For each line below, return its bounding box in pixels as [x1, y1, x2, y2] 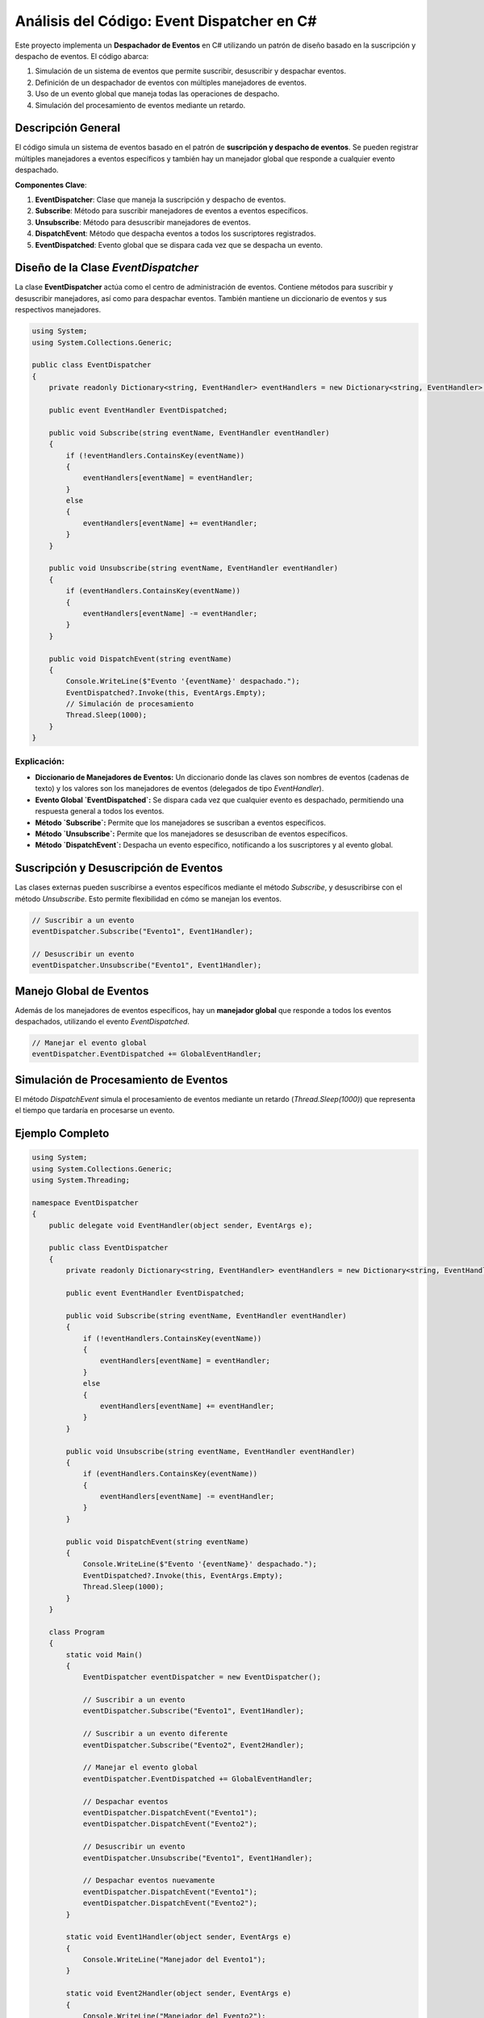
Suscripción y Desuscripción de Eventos [15, 861, 223, 875]
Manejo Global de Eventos [15, 984, 149, 998]
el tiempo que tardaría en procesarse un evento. [15, 1106, 175, 1116]
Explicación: [15, 756, 65, 767]
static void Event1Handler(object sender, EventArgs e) [65, 1932, 292, 1941]
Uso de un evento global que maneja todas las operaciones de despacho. [35, 89, 280, 98]
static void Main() [65, 1650, 143, 1659]
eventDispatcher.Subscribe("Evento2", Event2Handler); [82, 1740, 305, 1749]
